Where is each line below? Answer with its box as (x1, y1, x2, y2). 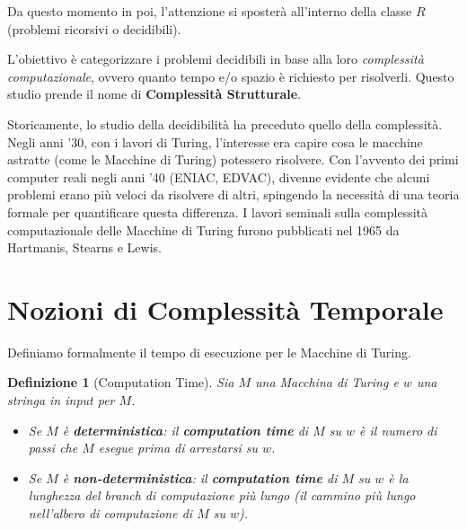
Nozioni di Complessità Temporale (7, 290, 444, 327)
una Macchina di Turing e (255, 373, 399, 392)
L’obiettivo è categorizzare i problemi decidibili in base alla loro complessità (7, 49, 424, 68)
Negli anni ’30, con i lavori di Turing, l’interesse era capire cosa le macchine (7, 132, 423, 151)
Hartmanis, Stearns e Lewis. (7, 238, 162, 257)
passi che (28, 438, 78, 457)
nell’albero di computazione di (28, 504, 193, 522)
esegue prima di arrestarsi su (98, 438, 258, 457)
